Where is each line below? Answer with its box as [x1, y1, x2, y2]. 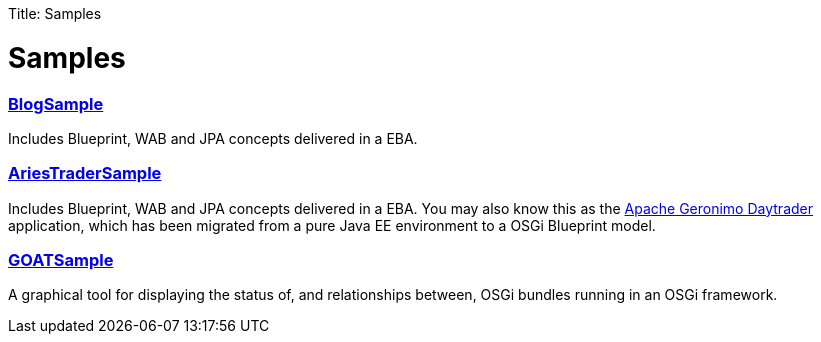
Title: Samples [8, 5, 102, 22]
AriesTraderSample [8, 163, 162, 184]
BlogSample [8, 93, 104, 114]
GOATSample [8, 250, 114, 270]
